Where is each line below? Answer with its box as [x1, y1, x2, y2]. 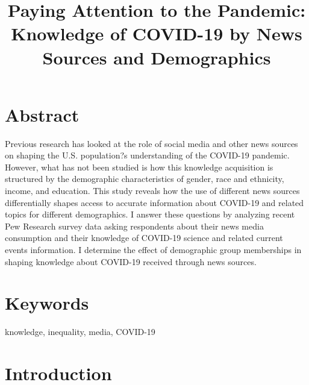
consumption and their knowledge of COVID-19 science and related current [5, 231, 283, 244]
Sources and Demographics [42, 45, 271, 69]
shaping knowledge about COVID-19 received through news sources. [5, 255, 257, 268]
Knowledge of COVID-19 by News [11, 21, 302, 46]
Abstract [5, 102, 80, 127]
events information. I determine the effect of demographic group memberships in [5, 243, 302, 256]
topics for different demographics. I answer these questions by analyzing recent [5, 208, 295, 221]
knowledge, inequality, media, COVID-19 [5, 325, 155, 338]
